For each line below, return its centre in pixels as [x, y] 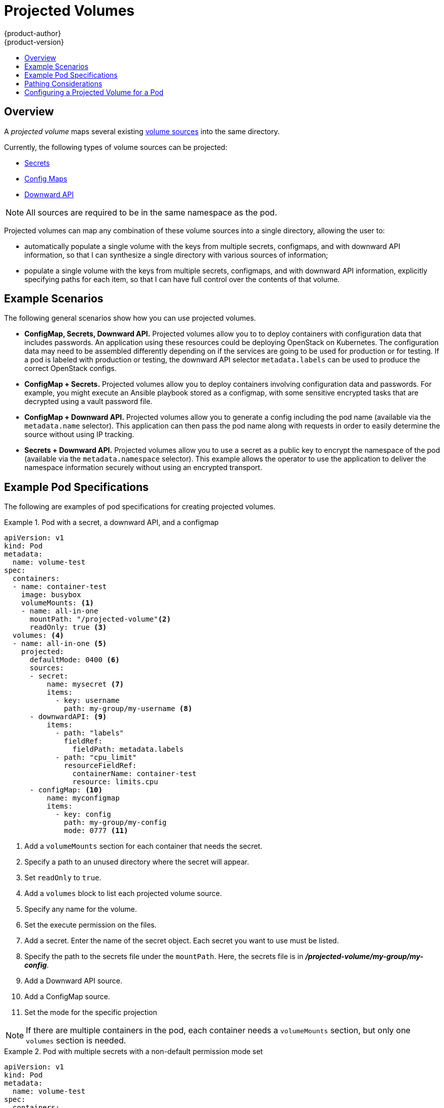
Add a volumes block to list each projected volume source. [123, 894]
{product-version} [34, 42]
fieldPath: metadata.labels [128, 749]
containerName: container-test [134, 774]
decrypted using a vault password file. [89, 402]
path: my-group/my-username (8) [128, 709]
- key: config [83, 814]
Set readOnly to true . [63, 878]
